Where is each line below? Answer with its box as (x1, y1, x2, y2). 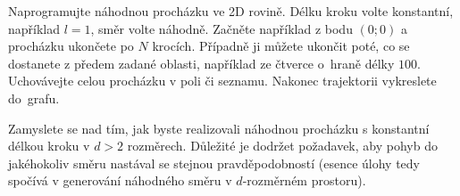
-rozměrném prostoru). (242, 171, 366, 190)
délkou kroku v (8, 136, 90, 155)
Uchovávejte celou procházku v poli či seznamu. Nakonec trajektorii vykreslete (8, 71, 437, 90)
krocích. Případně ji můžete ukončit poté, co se (152, 37, 410, 55)
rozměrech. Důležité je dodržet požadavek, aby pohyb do (127, 136, 438, 155)
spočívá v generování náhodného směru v (8, 171, 232, 190)
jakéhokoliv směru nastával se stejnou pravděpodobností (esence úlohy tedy (8, 153, 420, 172)
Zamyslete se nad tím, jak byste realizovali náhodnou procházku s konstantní (8, 118, 430, 137)
